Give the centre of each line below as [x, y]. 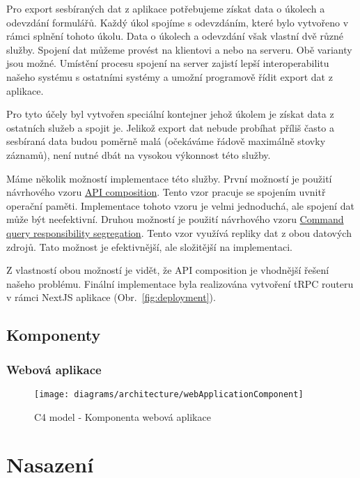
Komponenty [54, 335]
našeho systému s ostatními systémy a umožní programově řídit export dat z [170, 76]
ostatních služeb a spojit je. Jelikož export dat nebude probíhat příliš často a [170, 127]
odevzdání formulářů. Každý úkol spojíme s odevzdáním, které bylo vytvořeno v [178, 22]
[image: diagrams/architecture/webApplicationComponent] [169, 394]
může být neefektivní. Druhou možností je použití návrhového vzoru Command [175, 219]
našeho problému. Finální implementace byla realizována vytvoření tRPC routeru [180, 283]
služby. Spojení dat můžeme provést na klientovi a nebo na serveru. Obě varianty [179, 49]
